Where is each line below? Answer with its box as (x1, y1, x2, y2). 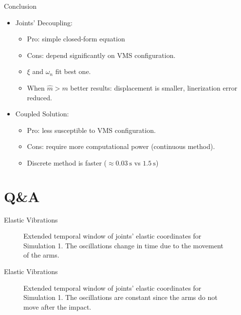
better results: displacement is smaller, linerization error (70, 82, 238, 93)
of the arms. (23, 250, 59, 260)
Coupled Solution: (15, 109, 69, 119)
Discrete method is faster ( (27, 157, 107, 167)
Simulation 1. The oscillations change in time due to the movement (23, 240, 223, 250)
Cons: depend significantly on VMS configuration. (27, 50, 176, 60)
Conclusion (4, 1, 37, 11)
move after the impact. (23, 301, 92, 312)
